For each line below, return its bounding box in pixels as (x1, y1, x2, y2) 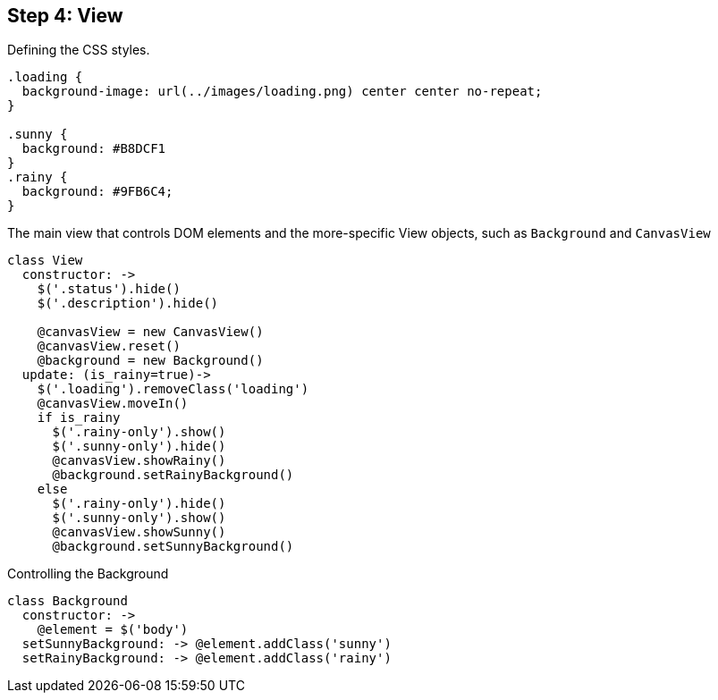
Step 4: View (7, 4, 123, 27)
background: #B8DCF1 (21, 141, 166, 156)
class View (7, 253, 83, 268)
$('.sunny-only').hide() (52, 439, 226, 454)
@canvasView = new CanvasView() (37, 325, 264, 340)
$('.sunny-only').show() (52, 510, 226, 526)
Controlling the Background (7, 566, 169, 582)
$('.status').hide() (37, 282, 181, 297)
